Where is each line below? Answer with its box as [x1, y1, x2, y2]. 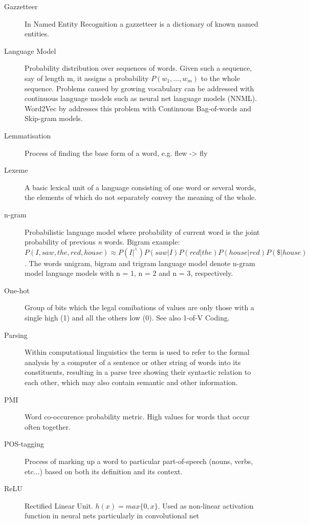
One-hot [4, 285, 30, 295]
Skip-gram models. [25, 113, 83, 124]
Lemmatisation [4, 130, 51, 140]
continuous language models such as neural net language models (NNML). [25, 93, 257, 104]
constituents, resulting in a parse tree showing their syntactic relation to [25, 367, 251, 377]
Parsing [4, 329, 28, 340]
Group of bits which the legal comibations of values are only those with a [25, 302, 254, 313]
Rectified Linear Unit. [25, 500, 93, 511]
